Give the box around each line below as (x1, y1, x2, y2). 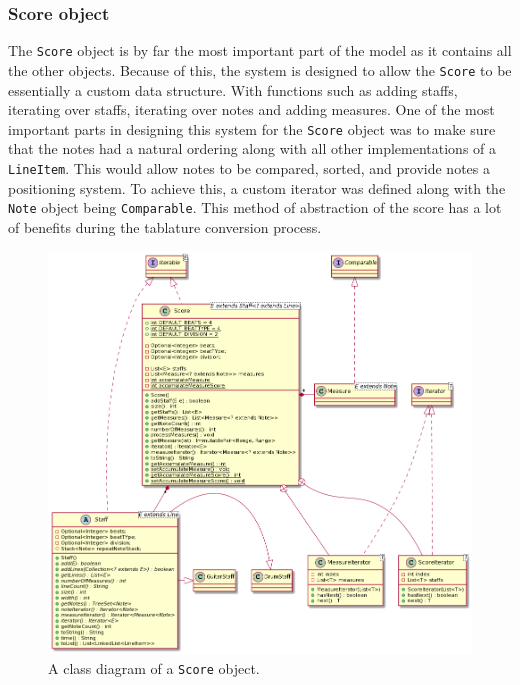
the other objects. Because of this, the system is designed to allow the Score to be (8, 59, 512, 80)
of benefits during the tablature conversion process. (8, 216, 322, 237)
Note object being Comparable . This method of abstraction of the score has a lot (8, 197, 502, 218)
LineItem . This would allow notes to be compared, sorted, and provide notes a (8, 157, 490, 178)
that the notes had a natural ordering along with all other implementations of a (8, 138, 497, 159)
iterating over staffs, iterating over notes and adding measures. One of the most (8, 99, 495, 120)
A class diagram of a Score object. (48, 658, 260, 679)
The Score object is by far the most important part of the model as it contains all (8, 40, 512, 61)
